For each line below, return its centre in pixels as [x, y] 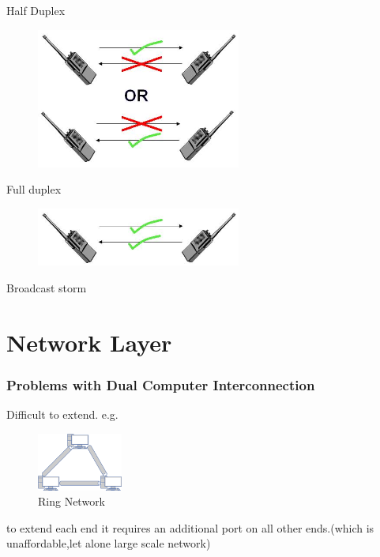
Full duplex [34, 189]
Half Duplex [36, 10]
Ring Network [72, 501]
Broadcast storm [47, 288]
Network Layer [89, 342]
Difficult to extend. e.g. [62, 414]
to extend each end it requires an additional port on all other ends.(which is [190, 527]
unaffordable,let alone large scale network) [109, 543]
